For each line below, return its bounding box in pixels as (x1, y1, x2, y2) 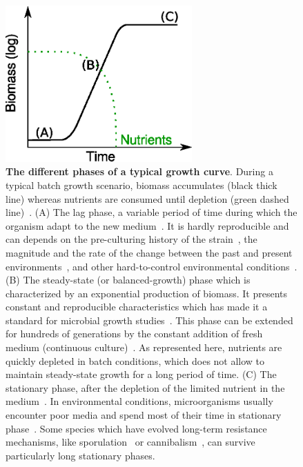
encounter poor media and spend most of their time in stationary (6, 408, 282, 422)
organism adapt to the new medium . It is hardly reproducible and (6, 218, 289, 232)
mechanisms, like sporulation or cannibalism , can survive (6, 435, 255, 449)
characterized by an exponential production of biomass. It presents (6, 286, 288, 300)
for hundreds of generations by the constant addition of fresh (6, 326, 263, 341)
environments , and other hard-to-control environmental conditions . (6, 259, 297, 273)
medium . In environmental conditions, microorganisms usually (6, 394, 273, 408)
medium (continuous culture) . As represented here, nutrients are (6, 340, 282, 355)
